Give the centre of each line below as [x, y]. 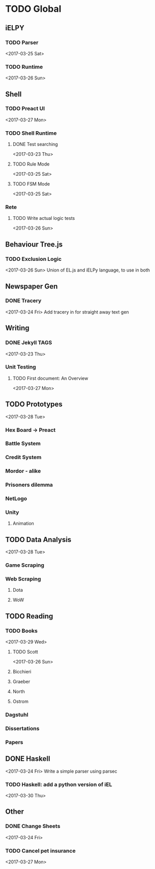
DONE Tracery [23, 301]
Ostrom [21, 701]
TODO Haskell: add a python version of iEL [59, 784]
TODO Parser [22, 43]
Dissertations [22, 729]
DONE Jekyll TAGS [29, 343]
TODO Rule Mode [31, 164]
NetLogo [16, 499]
